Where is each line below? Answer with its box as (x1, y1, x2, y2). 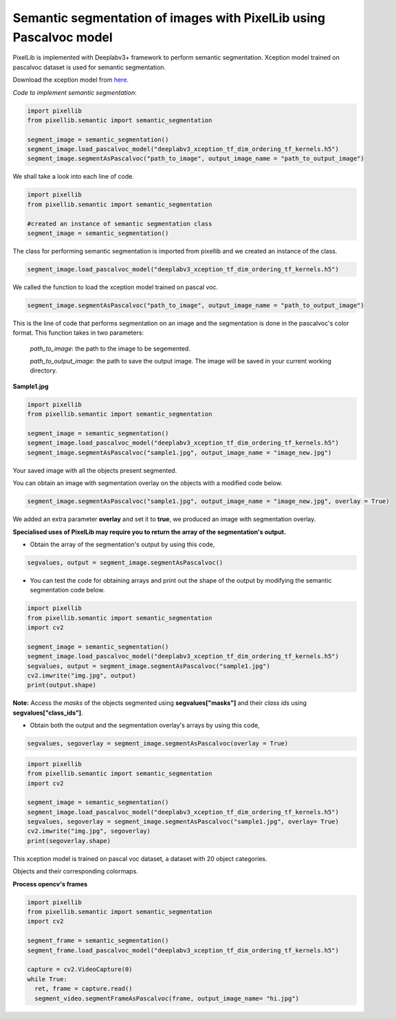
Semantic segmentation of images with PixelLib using (12, 10, 326, 25)
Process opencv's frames (12, 880, 88, 888)
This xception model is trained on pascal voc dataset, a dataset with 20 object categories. (12, 854, 267, 862)
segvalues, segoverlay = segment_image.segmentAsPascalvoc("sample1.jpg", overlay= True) (27, 818, 340, 826)
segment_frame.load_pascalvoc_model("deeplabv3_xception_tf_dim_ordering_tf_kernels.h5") (27, 946, 340, 954)
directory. (30, 366, 58, 374)
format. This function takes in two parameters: (12, 328, 144, 337)
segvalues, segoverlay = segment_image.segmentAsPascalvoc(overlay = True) (27, 739, 289, 748)
